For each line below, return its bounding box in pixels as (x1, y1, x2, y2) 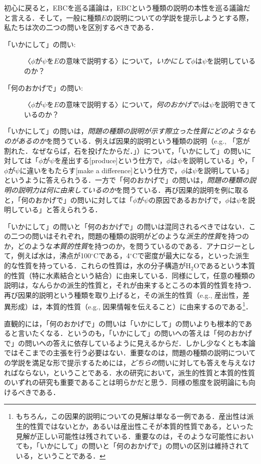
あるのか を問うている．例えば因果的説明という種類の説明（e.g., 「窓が (17, 135, 250, 146)
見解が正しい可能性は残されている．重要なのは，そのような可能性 (15, 430, 233, 441)
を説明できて (213, 99, 256, 110)
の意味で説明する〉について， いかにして (58, 56, 191, 66)
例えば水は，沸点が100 (17, 250, 91, 261)
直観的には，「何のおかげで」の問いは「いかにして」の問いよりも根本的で (4, 318, 245, 328)
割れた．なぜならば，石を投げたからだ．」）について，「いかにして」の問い (4, 145, 244, 156)
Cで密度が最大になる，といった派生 (132, 250, 249, 261)
